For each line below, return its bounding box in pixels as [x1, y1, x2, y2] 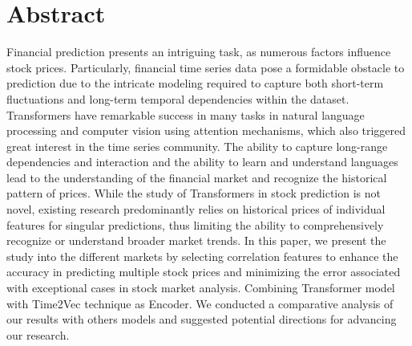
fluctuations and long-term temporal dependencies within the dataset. [6, 90, 349, 107]
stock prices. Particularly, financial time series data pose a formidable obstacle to [6, 59, 405, 75]
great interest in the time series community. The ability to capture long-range [6, 137, 388, 154]
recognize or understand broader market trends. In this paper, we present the [6, 232, 386, 249]
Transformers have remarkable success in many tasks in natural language [6, 106, 365, 123]
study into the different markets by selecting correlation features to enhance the [6, 247, 398, 264]
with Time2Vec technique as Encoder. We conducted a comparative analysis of [6, 295, 394, 311]
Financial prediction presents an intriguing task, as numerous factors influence [6, 43, 391, 60]
